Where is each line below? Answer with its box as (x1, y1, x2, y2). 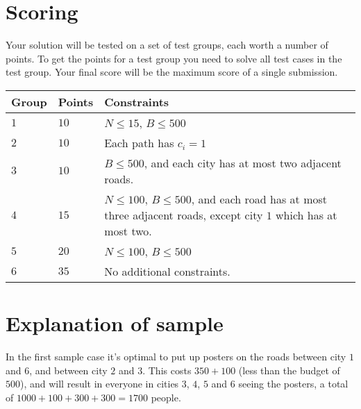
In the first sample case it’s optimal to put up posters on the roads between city (6, 349, 346, 364)
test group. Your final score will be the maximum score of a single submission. (6, 65, 338, 79)
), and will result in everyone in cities (20, 376, 179, 391)
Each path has (104, 134, 174, 151)
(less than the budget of (238, 362, 340, 377)
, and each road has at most (191, 190, 327, 207)
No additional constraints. (104, 262, 230, 279)
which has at (276, 206, 337, 223)
